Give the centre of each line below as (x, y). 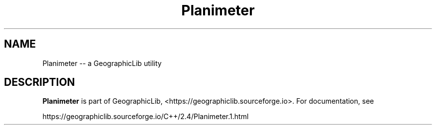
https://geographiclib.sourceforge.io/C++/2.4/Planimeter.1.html (146, 117)
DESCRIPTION (40, 82)
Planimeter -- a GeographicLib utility (102, 63)
